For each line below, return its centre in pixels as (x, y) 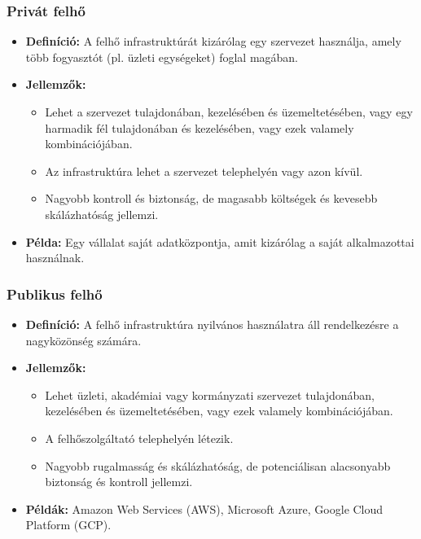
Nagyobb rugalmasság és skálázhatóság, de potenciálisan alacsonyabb (218, 465)
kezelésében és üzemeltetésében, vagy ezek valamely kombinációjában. (219, 411)
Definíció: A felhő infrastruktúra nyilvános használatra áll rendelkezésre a (212, 324)
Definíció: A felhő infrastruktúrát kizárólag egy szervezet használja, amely (213, 41)
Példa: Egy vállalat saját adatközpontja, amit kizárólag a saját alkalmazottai (220, 241)
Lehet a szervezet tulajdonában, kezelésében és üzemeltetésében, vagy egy (229, 112)
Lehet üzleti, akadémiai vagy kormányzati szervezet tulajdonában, (210, 394)
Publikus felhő (55, 294)
